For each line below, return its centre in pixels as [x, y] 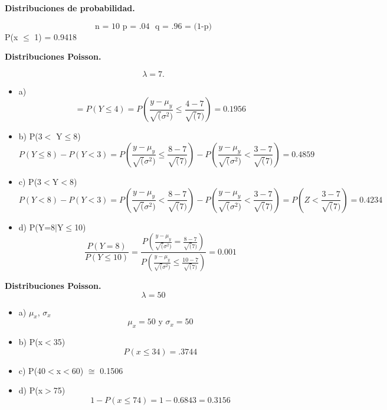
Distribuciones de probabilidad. [70, 8]
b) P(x [31, 342]
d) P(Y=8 [37, 227]
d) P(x [31, 390]
